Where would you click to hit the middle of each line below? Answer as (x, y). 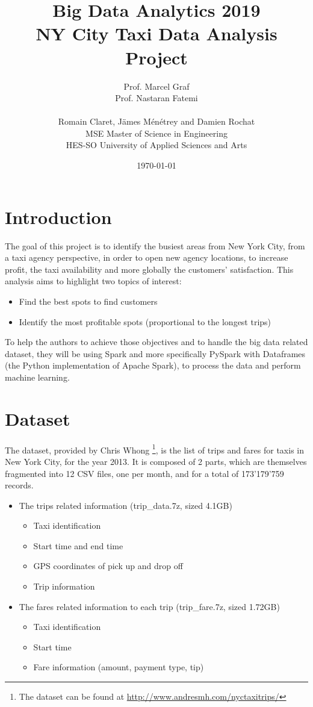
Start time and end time (78, 545)
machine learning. (37, 377)
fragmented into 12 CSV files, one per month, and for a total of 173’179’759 (144, 473)
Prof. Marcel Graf (156, 86)
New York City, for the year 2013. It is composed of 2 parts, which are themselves (156, 461)
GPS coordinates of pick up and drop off (108, 566)
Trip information (64, 586)
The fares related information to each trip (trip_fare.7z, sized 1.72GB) (149, 606)
